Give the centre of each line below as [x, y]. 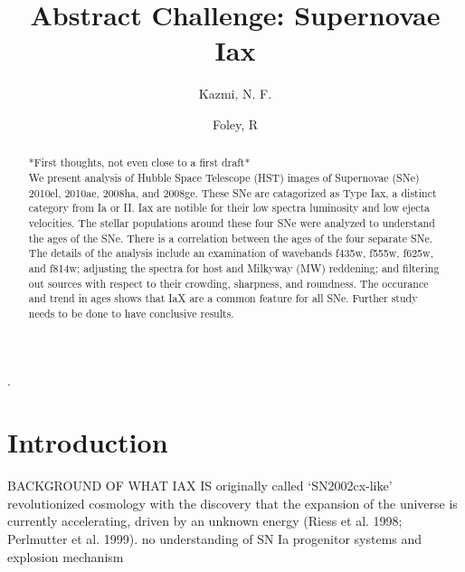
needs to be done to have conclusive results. [131, 313]
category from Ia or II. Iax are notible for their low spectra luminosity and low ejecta [229, 208]
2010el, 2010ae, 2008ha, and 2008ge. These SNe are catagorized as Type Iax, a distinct [232, 192]
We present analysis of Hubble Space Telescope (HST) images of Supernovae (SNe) [224, 177]
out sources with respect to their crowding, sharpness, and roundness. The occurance [228, 283]
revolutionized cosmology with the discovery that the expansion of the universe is [232, 503]
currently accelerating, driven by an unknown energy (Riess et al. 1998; [205, 521]
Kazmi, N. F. [235, 94]
